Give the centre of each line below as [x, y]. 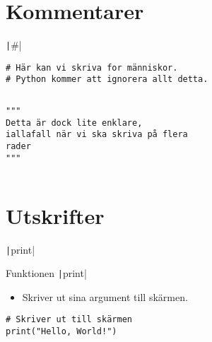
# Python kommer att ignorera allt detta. [107, 79]
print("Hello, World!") [61, 332]
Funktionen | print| [46, 273]
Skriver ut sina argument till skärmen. [105, 296]
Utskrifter [55, 215]
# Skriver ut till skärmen [69, 320]
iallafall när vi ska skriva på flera [97, 135]
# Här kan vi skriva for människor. [92, 67]
